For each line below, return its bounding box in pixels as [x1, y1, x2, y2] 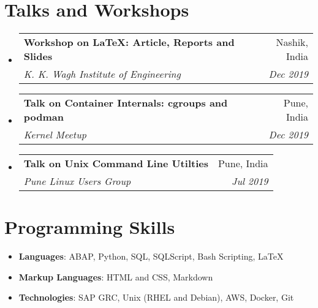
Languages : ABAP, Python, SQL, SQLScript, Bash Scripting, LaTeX [18, 250, 284, 263]
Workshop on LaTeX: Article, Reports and [23, 35, 235, 50]
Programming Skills [4, 214, 175, 239]
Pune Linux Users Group [23, 174, 131, 189]
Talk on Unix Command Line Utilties [23, 156, 208, 171]
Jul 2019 [232, 174, 268, 189]
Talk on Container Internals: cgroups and [23, 96, 228, 110]
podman [23, 110, 64, 124]
